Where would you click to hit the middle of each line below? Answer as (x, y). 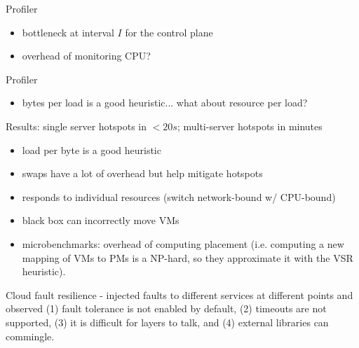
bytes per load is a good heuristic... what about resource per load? (165, 103)
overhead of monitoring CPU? (86, 56)
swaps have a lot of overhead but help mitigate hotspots (142, 173)
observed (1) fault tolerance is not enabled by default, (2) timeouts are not (166, 308)
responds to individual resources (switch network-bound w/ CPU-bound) (179, 196)
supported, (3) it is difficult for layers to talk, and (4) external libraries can (167, 322)
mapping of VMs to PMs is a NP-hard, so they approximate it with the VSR (188, 257)
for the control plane (169, 32)
